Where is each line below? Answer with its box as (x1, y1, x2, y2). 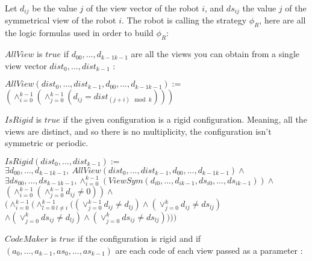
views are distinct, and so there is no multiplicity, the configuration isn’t (5, 124, 272, 137)
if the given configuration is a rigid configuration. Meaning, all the (63, 113, 307, 126)
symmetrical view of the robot (5, 14, 116, 26)
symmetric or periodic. (5, 137, 89, 149)
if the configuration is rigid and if (78, 232, 201, 244)
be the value (32, 2, 77, 14)
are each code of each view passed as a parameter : (115, 244, 303, 256)
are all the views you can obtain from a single (131, 48, 299, 60)
